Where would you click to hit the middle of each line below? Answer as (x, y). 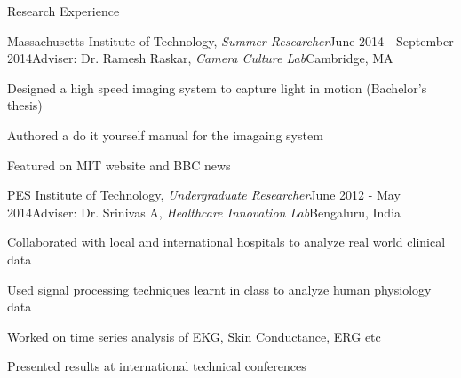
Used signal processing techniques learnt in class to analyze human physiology (219, 289)
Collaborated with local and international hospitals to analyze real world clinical (227, 242)
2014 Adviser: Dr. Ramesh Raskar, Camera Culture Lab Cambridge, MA (200, 58)
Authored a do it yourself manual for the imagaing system (165, 134)
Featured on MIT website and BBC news (119, 165)
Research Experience (64, 11)
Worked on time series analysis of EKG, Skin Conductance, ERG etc (194, 336)
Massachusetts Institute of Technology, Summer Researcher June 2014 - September (230, 40)
